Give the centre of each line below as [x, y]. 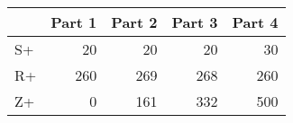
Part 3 [195, 22]
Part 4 [255, 22]
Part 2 [134, 22]
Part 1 [74, 22]
